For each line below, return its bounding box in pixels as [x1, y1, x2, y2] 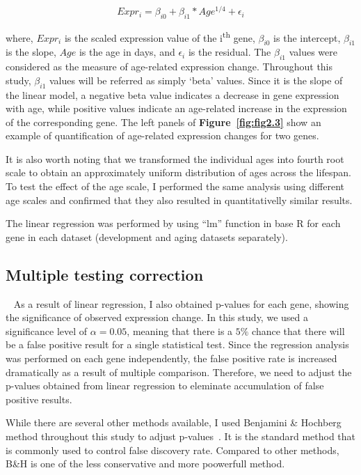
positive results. [6, 391, 72, 406]
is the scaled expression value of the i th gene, [64, 28, 255, 45]
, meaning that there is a [127, 323, 233, 338]
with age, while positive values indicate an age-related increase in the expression [6, 101, 347, 116]
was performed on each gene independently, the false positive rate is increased [6, 351, 337, 366]
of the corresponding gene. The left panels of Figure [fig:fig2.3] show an [6, 114, 321, 129]
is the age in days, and [79, 45, 175, 59]
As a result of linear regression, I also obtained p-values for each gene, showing [13, 296, 349, 311]
